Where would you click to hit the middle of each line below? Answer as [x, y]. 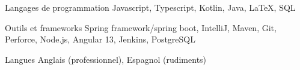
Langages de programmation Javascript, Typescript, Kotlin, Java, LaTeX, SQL [150, 7]
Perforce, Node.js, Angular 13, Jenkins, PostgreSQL [100, 39]
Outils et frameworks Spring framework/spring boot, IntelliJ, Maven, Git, [141, 27]
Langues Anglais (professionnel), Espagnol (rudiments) [106, 59]
